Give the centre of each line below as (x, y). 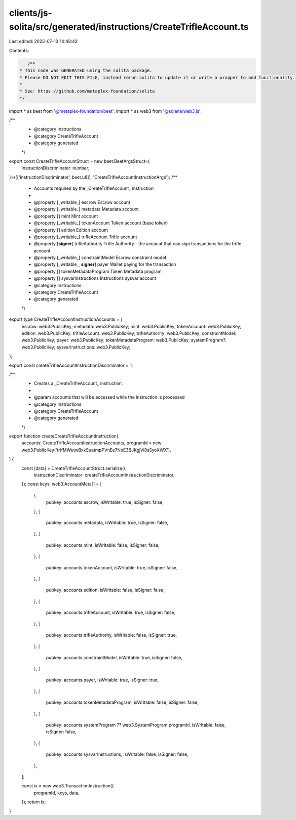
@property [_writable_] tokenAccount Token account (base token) (101, 223)
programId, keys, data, (57, 793)
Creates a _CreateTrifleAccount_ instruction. (78, 384)
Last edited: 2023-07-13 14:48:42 (43, 42)
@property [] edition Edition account (71, 230)
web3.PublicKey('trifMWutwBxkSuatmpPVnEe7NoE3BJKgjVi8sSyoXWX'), (96, 450)
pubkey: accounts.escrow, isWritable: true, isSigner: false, (105, 502)
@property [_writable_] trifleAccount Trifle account (86, 237)
